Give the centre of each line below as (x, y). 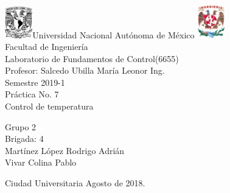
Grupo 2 (21, 126)
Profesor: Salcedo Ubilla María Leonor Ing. (85, 70)
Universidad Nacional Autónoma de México (113, 34)
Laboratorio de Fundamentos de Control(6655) (92, 58)
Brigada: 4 (24, 139)
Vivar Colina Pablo (41, 162)
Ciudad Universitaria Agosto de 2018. (75, 183)
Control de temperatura (49, 106)
